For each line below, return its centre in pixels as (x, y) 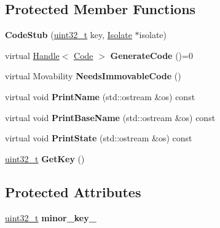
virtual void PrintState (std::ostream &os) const (99, 138)
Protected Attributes (73, 191)
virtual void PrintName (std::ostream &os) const (100, 96)
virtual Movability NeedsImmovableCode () (93, 76)
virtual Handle (32, 55)
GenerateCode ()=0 (151, 55)
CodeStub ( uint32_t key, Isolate (69, 35)
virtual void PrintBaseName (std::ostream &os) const (110, 117)
